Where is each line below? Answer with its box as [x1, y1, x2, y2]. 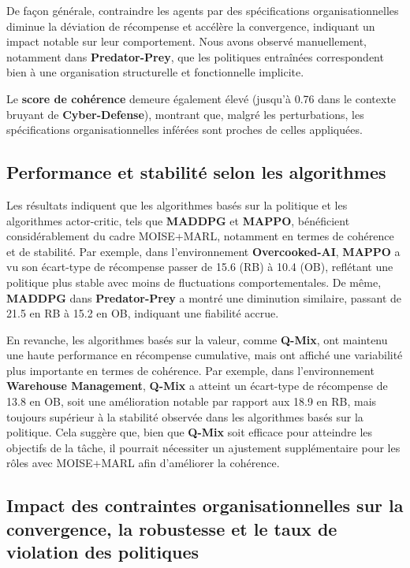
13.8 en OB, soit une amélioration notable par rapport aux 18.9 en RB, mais [6, 393, 377, 410]
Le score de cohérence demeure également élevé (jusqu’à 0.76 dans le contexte [6, 90, 397, 106]
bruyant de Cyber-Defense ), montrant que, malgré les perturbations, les [6, 106, 364, 122]
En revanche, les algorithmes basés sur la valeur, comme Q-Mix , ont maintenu [6, 331, 388, 347]
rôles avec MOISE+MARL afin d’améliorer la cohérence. [6, 455, 280, 471]
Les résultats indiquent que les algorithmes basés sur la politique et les [6, 196, 348, 213]
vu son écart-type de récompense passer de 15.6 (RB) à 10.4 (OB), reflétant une [6, 258, 393, 275]
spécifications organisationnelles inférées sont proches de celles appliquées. [6, 121, 363, 138]
